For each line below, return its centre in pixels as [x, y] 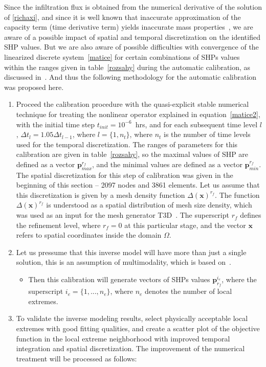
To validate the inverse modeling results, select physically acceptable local [132, 318]
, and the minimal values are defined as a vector [167, 164]
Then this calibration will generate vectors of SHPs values [119, 279]
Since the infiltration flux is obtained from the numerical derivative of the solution [133, 7]
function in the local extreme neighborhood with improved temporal [123, 338]
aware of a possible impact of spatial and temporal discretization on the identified [132, 37]
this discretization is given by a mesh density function [101, 194]
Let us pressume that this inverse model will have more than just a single [131, 252]
